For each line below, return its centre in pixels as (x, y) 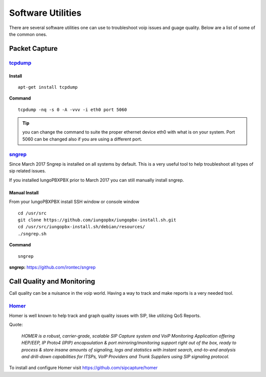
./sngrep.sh (32, 234)
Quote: (16, 325)
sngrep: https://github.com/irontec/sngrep (52, 267)
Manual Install (24, 193)
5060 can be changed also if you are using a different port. (82, 139)
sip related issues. (28, 171)
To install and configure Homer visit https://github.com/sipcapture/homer (83, 368)
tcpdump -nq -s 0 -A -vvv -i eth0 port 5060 (73, 109)
